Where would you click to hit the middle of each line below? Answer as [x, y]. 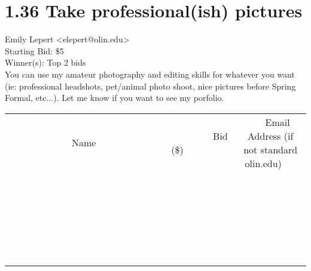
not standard [271, 149]
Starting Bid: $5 [34, 50]
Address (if [271, 135]
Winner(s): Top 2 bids [45, 62]
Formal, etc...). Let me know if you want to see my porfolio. [115, 98]
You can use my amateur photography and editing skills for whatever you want [150, 74]
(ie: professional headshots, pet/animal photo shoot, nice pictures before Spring [150, 86]
